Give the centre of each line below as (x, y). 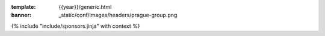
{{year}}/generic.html (85, 7)
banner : (21, 15)
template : (23, 7)
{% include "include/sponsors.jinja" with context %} (76, 26)
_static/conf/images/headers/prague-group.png (118, 15)
